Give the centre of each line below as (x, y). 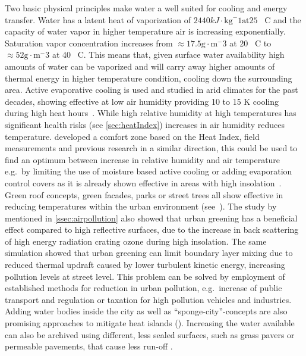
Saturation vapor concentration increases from (89, 43)
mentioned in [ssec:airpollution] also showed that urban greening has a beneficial (151, 218)
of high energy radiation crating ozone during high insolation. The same (136, 241)
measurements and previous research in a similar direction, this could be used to (151, 148)
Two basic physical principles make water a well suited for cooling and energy (146, 8)
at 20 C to (250, 43)
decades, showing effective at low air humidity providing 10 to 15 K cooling (142, 101)
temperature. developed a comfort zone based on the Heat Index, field (132, 136)
